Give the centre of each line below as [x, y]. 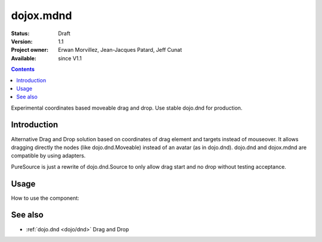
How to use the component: [45, 198]
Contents [23, 69]
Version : [22, 41]
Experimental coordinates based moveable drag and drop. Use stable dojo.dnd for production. [127, 108]
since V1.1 [70, 58]
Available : [24, 58]
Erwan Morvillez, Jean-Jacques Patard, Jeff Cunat [120, 50]
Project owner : [30, 50]
